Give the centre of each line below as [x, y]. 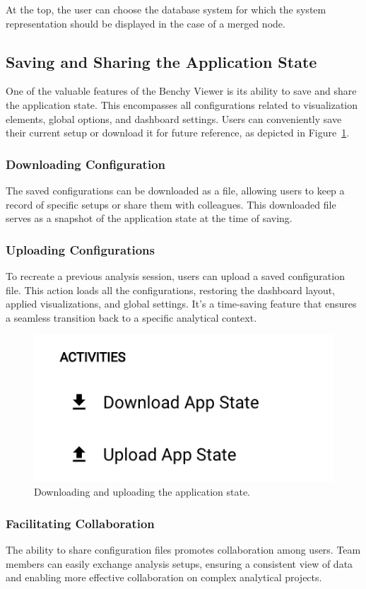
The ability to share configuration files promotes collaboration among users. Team [183, 549]
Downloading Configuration [85, 164]
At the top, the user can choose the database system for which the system [166, 9]
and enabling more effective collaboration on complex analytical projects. [164, 577]
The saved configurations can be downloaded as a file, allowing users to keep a [175, 190]
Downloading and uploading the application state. [142, 492]
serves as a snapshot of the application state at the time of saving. [149, 218]
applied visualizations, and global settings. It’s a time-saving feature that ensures [181, 304]
